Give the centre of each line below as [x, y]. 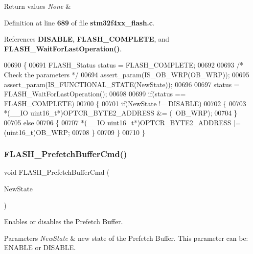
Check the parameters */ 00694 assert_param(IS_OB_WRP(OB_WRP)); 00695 [127, 74]
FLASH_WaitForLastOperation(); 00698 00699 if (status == [95, 94]
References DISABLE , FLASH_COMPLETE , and [87, 39]
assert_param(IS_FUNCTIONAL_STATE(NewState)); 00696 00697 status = [122, 84]
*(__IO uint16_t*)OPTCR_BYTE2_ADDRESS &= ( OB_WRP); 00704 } [121, 113]
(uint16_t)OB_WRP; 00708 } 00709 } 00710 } [75, 132]
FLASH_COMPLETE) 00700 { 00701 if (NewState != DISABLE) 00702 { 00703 [125, 103]
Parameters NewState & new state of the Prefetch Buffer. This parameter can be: [126, 238]
